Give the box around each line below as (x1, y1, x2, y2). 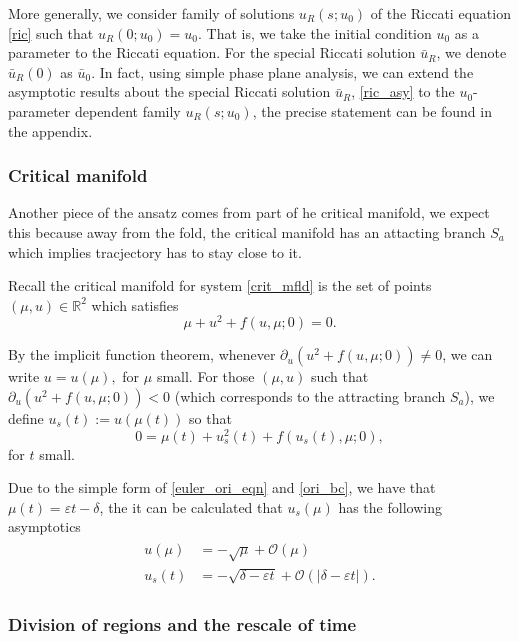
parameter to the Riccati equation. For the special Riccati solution (8, 42, 416, 63)
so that (189, 408, 232, 429)
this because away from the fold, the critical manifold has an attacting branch (8, 221, 486, 242)
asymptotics (8, 516, 81, 537)
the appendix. (8, 120, 93, 141)
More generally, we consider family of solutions (8, 3, 295, 23)
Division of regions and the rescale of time (8, 611, 357, 636)
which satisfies (91, 294, 179, 315)
